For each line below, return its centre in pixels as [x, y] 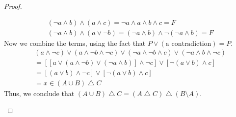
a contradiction [188, 44]
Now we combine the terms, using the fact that [75, 43]
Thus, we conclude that [39, 93]
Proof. [13, 6]
